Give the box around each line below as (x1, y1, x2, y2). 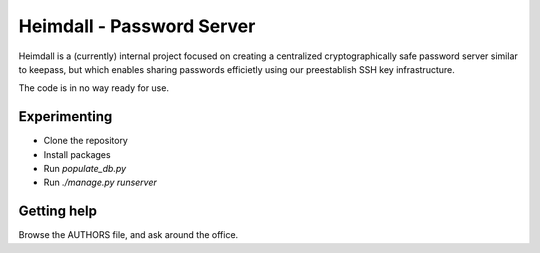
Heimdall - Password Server (18, 15, 256, 37)
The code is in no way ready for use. (18, 82, 170, 94)
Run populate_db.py (43, 163, 127, 175)
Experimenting (18, 108, 113, 125)
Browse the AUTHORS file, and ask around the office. (18, 229, 239, 241)
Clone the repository (43, 135, 129, 147)
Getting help (18, 203, 97, 220)
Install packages (43, 148, 111, 160)
